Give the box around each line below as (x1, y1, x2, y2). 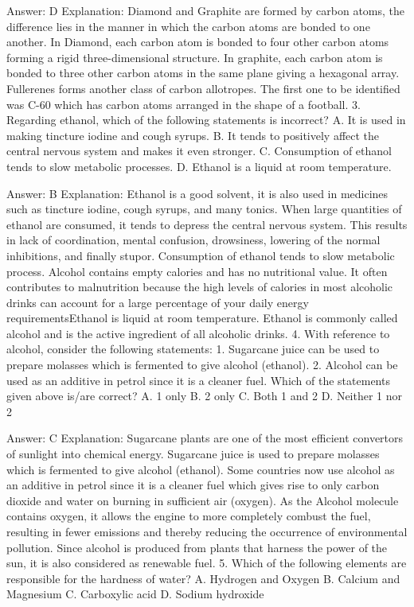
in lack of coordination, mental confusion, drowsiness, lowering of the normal (6, 232, 381, 248)
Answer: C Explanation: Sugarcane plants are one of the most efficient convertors (6, 430, 404, 446)
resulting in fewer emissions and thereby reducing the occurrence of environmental (6, 523, 408, 539)
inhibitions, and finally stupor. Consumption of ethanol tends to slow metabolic (6, 247, 395, 263)
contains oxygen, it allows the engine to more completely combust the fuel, (6, 508, 371, 524)
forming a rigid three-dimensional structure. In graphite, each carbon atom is (6, 49, 383, 65)
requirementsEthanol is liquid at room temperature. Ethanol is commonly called (6, 309, 398, 326)
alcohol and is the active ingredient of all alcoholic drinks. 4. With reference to (6, 325, 390, 341)
